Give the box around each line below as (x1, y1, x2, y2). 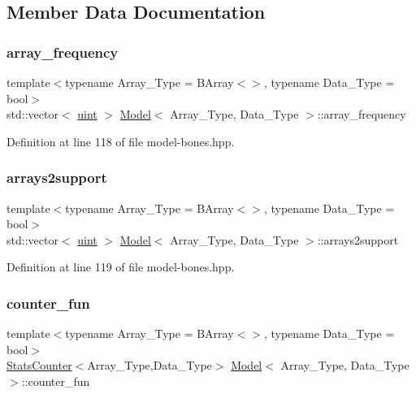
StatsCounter (6, 357, 72, 374)
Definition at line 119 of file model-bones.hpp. (6, 258, 235, 275)
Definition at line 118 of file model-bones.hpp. (6, 132, 235, 149)
